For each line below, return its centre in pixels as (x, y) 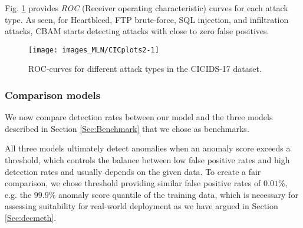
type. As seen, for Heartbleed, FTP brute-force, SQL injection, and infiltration (147, 19)
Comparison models (53, 95)
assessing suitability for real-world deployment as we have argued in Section (141, 206)
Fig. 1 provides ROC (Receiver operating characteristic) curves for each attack (146, 8)
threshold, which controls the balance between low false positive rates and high (147, 160)
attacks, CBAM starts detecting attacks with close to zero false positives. (137, 31)
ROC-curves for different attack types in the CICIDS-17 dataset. (145, 69)
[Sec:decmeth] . (31, 217)
